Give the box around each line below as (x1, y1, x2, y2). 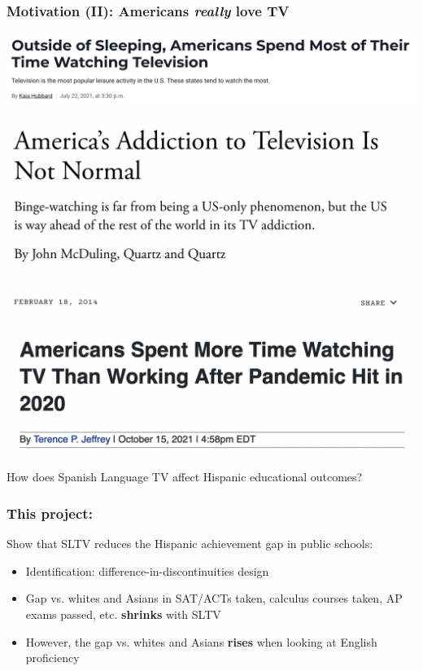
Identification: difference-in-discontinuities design (25, 562, 269, 579)
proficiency (25, 649, 80, 666)
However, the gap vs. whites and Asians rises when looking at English (25, 633, 377, 650)
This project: (7, 502, 93, 523)
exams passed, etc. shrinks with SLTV (25, 605, 221, 622)
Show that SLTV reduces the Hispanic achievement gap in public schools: (7, 535, 373, 552)
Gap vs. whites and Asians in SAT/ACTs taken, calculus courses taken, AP (25, 590, 403, 607)
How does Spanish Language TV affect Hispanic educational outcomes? (7, 468, 363, 485)
